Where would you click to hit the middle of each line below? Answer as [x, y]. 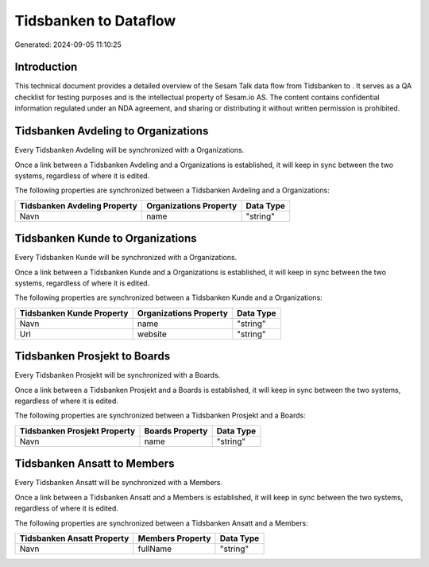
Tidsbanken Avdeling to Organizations [112, 131]
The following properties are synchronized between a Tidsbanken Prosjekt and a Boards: [160, 416]
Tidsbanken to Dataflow [95, 21]
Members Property [174, 538]
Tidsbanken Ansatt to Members [95, 464]
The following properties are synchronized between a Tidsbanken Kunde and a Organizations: [169, 297]
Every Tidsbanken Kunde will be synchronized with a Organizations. [126, 258]
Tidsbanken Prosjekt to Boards [93, 357]
